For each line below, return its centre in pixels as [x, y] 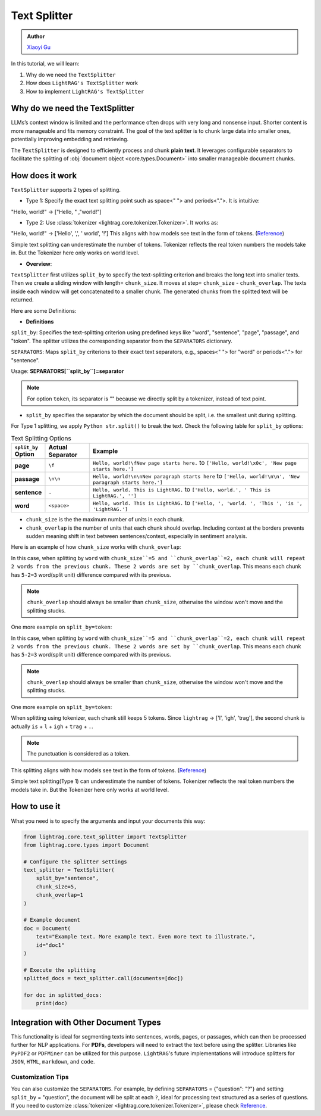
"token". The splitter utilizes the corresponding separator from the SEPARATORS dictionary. [122, 341]
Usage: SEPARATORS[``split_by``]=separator [67, 371]
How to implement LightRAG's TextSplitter [85, 91]
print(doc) [52, 1003]
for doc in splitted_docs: [63, 995]
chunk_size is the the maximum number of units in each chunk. [105, 520]
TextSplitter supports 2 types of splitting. [66, 189]
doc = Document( [47, 928]
